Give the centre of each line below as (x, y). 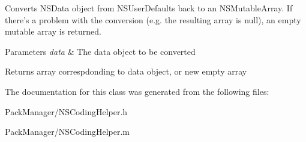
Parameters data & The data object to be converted (100, 51)
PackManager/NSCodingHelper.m (67, 132)
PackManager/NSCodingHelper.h (66, 111)
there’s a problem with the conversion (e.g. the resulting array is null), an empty (153, 19)
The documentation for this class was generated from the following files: (137, 91)
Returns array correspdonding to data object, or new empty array (126, 71)
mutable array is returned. (53, 31)
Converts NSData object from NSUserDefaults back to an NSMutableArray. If (149, 8)
